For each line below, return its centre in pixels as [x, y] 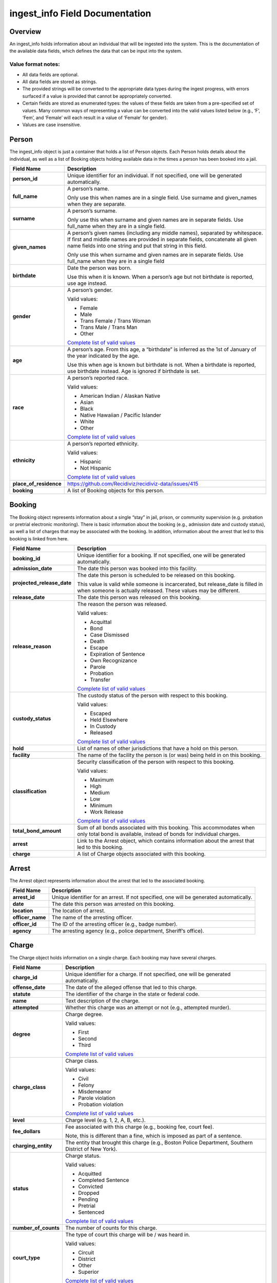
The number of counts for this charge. [111, 1228]
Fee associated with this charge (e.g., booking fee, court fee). [140, 1126]
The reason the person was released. [122, 604]
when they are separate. [97, 204]
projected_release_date [42, 583]
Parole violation [96, 1098]
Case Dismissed [110, 635]
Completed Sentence [103, 1180]
